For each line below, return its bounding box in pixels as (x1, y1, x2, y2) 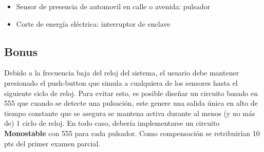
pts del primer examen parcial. (4, 138, 101, 148)
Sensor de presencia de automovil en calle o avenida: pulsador (16, 1, 210, 11)
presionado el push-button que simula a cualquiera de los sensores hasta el (4, 77, 238, 88)
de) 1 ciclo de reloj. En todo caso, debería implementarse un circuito (4, 118, 220, 128)
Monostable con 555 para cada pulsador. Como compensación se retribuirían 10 (4, 127, 260, 138)
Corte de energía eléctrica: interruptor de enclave (16, 18, 171, 29)
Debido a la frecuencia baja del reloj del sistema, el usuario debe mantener (4, 67, 239, 78)
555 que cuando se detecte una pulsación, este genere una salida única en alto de (4, 98, 258, 108)
